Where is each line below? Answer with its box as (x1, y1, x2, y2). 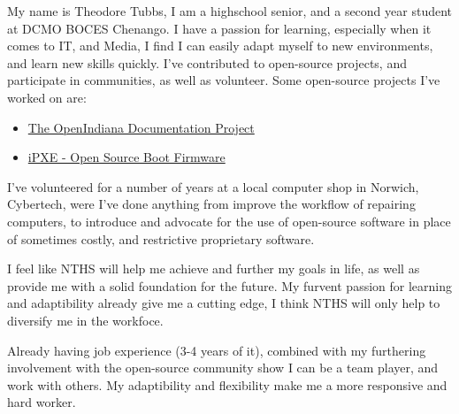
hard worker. (7, 393, 76, 411)
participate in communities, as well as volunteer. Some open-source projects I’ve (7, 71, 440, 89)
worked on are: (7, 88, 87, 106)
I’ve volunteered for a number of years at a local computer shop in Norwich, (7, 177, 419, 195)
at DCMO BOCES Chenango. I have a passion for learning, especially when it (7, 19, 432, 37)
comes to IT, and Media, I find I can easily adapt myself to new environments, (7, 36, 433, 55)
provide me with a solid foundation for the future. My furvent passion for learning (7, 276, 452, 295)
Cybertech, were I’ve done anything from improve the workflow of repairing (7, 195, 416, 213)
